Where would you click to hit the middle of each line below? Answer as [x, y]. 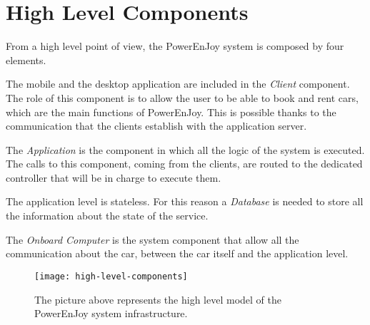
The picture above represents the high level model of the [158, 299]
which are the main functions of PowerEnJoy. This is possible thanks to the [171, 112]
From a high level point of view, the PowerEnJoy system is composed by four [175, 46]
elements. [26, 60]
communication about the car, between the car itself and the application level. [177, 253]
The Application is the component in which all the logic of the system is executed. [185, 149]
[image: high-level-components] [111, 276]
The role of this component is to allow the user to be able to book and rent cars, [182, 97]
